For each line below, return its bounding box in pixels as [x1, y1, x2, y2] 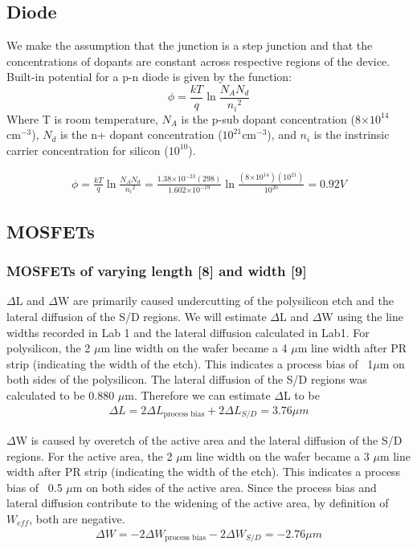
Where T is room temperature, [6, 110, 158, 127]
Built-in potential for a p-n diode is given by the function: [6, 68, 292, 85]
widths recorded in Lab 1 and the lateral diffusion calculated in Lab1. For [6, 323, 370, 340]
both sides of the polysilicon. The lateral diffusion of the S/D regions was [6, 371, 367, 388]
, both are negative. [29, 510, 125, 527]
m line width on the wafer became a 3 [182, 447, 370, 464]
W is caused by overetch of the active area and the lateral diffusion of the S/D [15, 432, 403, 449]
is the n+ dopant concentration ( [60, 126, 223, 143]
